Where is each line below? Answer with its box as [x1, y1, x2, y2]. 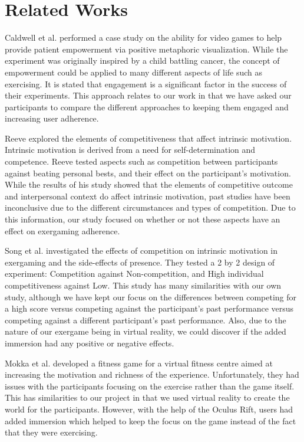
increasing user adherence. [5, 112, 99, 125]
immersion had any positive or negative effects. [5, 336, 174, 349]
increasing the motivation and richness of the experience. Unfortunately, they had [5, 368, 299, 381]
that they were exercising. [5, 426, 98, 438]
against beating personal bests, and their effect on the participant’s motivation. [5, 166, 291, 179]
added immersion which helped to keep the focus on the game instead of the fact [5, 414, 296, 427]
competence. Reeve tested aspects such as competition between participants [5, 155, 278, 168]
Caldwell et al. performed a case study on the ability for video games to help [5, 31, 282, 44]
